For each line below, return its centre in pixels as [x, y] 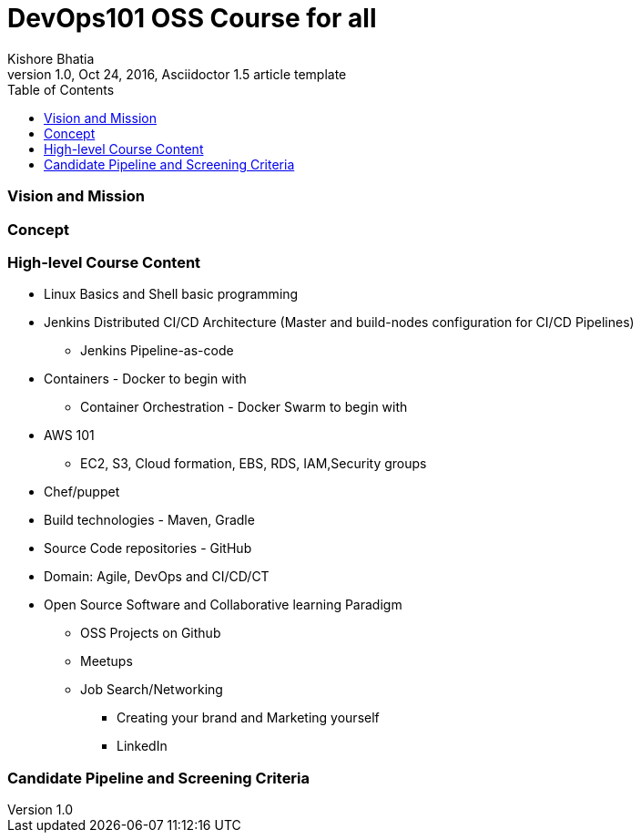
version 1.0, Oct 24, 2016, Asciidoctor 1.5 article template [177, 74]
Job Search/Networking [152, 690]
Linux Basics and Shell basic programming [171, 294]
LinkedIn [142, 746]
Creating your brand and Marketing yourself [248, 718]
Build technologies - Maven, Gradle [149, 520]
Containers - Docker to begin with [145, 379]
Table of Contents [61, 89]
